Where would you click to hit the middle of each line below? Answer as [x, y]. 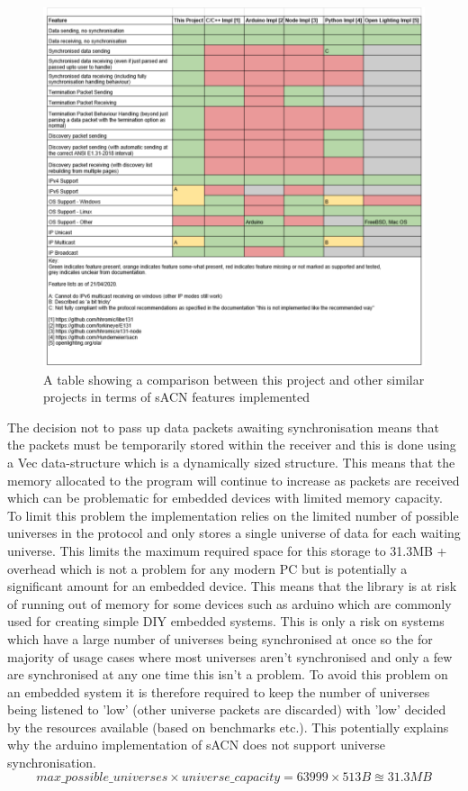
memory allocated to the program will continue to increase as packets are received [234, 480]
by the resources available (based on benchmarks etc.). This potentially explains [228, 727]
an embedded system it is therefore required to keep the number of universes [219, 691]
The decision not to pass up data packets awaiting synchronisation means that [224, 427]
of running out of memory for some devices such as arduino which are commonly [229, 603]
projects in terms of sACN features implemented [176, 397]
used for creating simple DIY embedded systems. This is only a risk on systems [226, 621]
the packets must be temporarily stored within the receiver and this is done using [232, 445]
